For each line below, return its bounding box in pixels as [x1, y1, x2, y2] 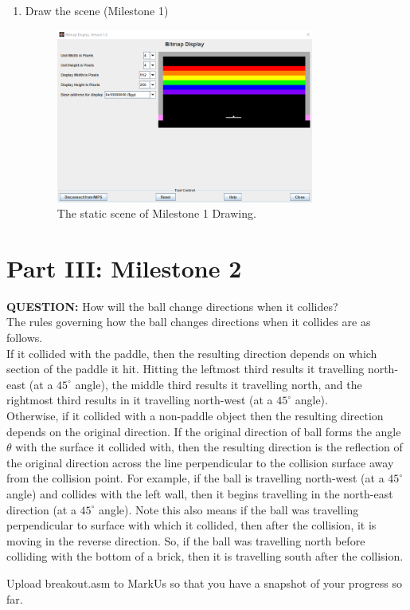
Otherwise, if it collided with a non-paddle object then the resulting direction [6, 407, 384, 423]
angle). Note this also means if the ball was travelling [99, 501, 359, 518]
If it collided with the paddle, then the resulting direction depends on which [6, 344, 377, 361]
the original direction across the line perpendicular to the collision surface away [6, 454, 394, 470]
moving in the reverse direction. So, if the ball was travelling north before [6, 532, 365, 549]
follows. [6, 329, 43, 345]
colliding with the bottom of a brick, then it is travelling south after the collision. [6, 548, 404, 565]
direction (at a [6, 501, 76, 518]
